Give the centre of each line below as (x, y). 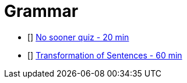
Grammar (41, 11)
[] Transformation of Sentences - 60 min (105, 55)
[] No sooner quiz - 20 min (78, 37)
